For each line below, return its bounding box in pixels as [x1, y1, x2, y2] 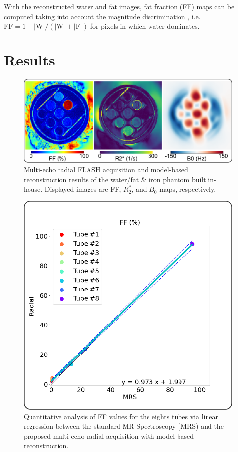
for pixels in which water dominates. [90, 21, 200, 31]
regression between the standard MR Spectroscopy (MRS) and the [24, 421, 224, 431]
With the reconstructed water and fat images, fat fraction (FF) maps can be [4, 1, 235, 11]
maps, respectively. [159, 184, 216, 194]
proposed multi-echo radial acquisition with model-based [24, 430, 194, 441]
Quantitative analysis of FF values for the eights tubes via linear [24, 411, 218, 421]
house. [24, 184, 43, 194]
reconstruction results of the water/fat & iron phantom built [24, 174, 206, 184]
